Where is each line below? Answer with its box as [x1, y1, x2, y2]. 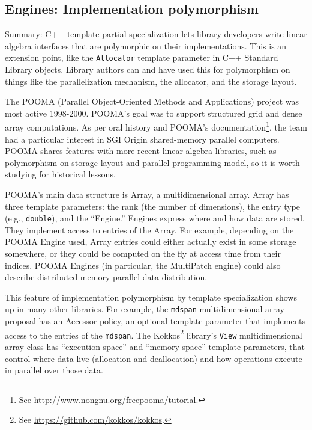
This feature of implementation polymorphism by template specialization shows [5, 290, 297, 303]
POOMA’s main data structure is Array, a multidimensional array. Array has [5, 188, 289, 201]
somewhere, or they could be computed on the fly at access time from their [5, 247, 281, 260]
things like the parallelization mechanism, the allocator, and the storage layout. [5, 75, 297, 87]
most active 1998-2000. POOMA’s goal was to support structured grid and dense [5, 106, 302, 119]
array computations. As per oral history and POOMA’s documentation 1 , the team [5, 119, 307, 134]
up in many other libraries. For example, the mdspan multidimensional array [5, 303, 284, 315]
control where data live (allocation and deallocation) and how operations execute [5, 352, 302, 364]
